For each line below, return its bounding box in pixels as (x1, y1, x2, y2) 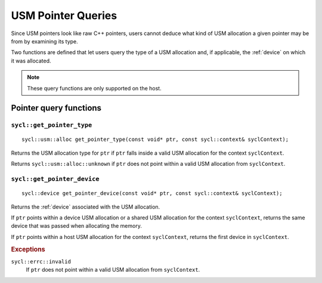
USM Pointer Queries (11, 9, 117, 22)
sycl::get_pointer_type (11, 121, 92, 129)
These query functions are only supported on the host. (27, 84, 162, 92)
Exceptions (11, 245, 45, 253)
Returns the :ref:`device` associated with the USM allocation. (11, 203, 160, 210)
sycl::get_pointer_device (11, 175, 100, 183)
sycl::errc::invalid (11, 258, 72, 265)
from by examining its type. (11, 37, 79, 45)
